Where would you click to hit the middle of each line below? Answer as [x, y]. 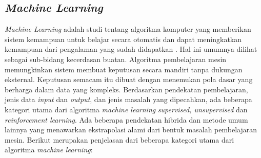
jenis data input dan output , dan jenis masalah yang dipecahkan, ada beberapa [128, 99]
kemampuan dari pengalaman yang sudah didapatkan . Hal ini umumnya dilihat [131, 49]
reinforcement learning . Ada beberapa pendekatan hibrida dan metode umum [126, 119]
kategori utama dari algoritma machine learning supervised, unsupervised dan [126, 109]
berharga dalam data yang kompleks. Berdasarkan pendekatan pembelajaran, [126, 89]
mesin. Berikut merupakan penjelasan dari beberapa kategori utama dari [119, 139]
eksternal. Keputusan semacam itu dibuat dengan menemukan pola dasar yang [129, 79]
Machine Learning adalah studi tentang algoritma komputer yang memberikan [128, 29]
